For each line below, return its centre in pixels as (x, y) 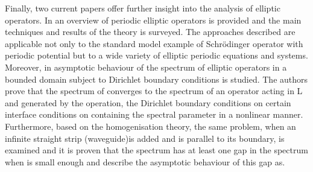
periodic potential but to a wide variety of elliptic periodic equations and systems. (156, 55)
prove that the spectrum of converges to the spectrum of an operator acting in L (154, 91)
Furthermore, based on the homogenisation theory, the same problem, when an (150, 126)
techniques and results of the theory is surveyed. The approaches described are (150, 32)
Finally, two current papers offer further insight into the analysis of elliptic (143, 8)
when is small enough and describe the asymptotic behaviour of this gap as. (145, 161)
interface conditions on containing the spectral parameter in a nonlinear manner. (154, 114)
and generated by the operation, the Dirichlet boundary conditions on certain (148, 102)
